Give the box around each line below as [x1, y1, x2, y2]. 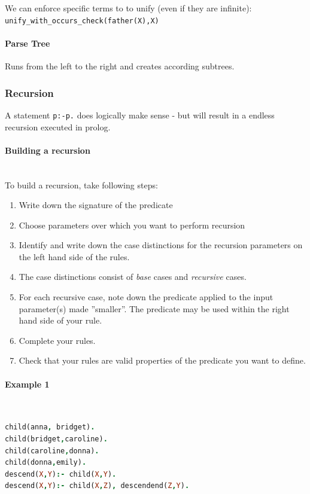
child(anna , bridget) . [5, 423, 95, 432]
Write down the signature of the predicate [19, 199, 173, 211]
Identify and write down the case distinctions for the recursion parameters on [19, 239, 303, 251]
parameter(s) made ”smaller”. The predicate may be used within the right [19, 302, 290, 315]
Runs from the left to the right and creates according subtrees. [5, 60, 235, 72]
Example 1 [5, 377, 50, 390]
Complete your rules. [19, 334, 96, 346]
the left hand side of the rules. [19, 250, 130, 263]
